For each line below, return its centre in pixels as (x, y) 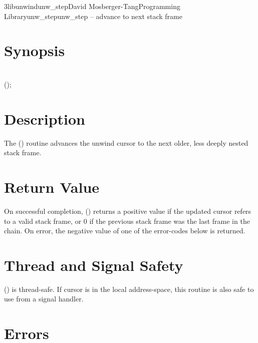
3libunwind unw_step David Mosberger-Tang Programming (92, 6)
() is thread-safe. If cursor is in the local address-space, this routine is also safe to (129, 289)
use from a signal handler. (44, 299)
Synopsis (35, 50)
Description (45, 118)
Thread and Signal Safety (94, 265)
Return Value (52, 187)
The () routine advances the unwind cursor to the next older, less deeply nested (126, 142)
